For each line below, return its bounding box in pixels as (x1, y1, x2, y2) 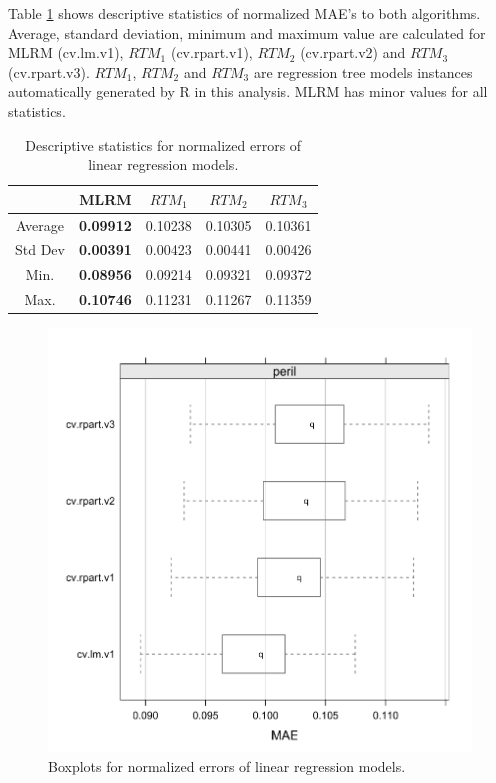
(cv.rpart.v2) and (300, 42, 406, 63)
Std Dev (15, 239, 65, 260)
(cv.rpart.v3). (8, 61, 90, 82)
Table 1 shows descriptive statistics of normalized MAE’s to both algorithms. (8, 3, 481, 23)
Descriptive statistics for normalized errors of (25, 134, 302, 155)
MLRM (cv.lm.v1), (8, 42, 124, 63)
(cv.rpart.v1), (170, 42, 253, 63)
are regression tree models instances (253, 61, 473, 82)
